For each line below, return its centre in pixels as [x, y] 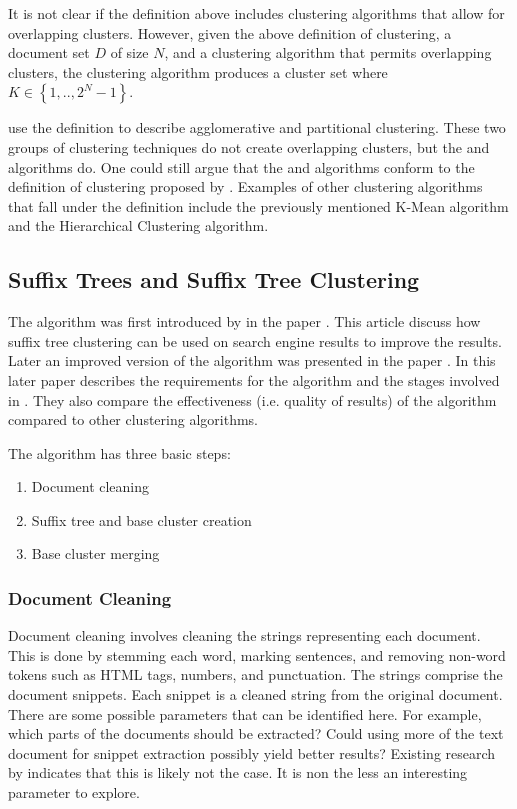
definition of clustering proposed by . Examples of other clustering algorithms [245, 186]
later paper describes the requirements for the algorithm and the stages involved [254, 379]
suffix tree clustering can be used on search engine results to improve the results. [255, 340]
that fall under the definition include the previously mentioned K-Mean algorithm [258, 205]
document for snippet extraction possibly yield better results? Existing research [252, 752]
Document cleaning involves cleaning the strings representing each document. [244, 635]
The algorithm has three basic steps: [119, 452]
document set [49, 52]
